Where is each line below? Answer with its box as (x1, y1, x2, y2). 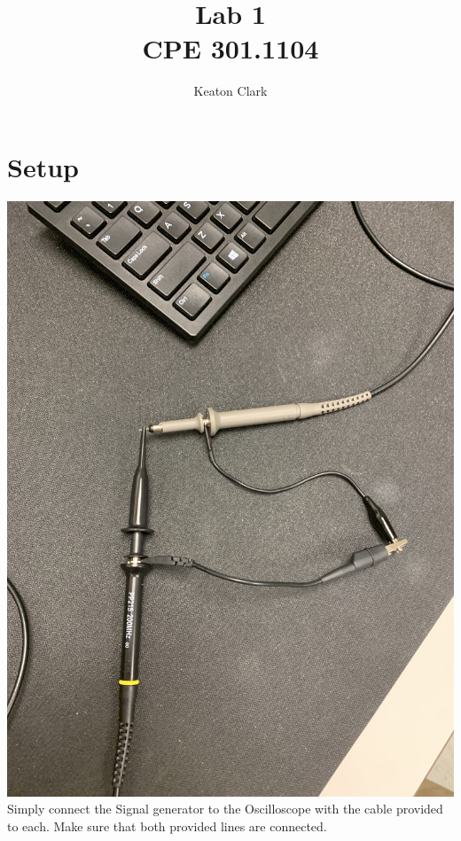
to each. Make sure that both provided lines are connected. (7, 817, 327, 836)
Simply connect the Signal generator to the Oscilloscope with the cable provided (7, 799, 443, 818)
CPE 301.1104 (142, 30, 319, 66)
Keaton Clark (193, 82, 268, 100)
